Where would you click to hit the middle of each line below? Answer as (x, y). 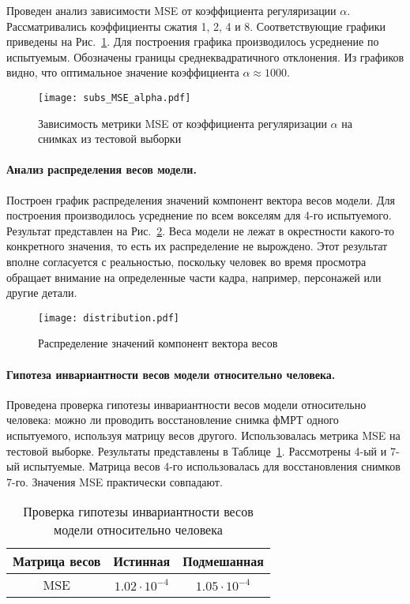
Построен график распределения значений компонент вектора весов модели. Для (201, 199)
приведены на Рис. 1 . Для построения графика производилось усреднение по (193, 41)
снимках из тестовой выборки (110, 139)
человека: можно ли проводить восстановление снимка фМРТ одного (173, 420)
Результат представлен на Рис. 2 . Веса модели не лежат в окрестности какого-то (200, 230)
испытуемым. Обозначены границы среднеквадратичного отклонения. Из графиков (205, 56)
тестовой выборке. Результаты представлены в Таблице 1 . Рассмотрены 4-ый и (197, 450)
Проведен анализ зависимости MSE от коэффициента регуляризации (171, 10)
